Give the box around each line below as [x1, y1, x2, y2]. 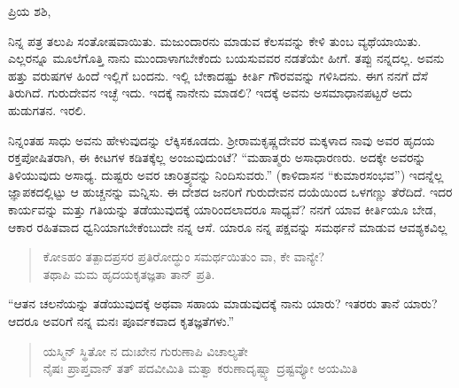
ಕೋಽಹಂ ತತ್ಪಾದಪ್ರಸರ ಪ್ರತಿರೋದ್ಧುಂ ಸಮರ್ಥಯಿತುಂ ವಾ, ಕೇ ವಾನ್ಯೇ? [43, 247, 325, 266]
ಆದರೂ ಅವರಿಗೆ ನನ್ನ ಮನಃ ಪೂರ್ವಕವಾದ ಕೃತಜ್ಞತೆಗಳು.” [8, 311, 235, 330]
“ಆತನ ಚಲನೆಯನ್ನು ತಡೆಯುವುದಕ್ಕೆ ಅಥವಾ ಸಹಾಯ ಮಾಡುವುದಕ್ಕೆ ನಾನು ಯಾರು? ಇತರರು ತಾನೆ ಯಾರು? [8, 294, 438, 313]
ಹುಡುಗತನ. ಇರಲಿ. [8, 100, 87, 119]
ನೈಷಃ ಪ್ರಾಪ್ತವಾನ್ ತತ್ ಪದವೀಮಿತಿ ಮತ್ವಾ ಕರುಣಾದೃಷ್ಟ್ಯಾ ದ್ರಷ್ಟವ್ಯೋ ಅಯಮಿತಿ [43, 359, 358, 377]
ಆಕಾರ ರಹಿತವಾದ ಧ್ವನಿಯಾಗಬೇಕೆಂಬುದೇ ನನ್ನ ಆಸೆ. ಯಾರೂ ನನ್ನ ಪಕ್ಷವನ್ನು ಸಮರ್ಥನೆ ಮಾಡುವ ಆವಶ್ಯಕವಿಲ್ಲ [8, 217, 447, 236]
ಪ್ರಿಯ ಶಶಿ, [8, 2, 51, 19]
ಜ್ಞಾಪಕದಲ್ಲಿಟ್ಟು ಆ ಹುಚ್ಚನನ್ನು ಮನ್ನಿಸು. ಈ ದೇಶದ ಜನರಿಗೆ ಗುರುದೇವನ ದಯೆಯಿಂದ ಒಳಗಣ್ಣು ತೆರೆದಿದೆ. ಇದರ [8, 182, 453, 201]
